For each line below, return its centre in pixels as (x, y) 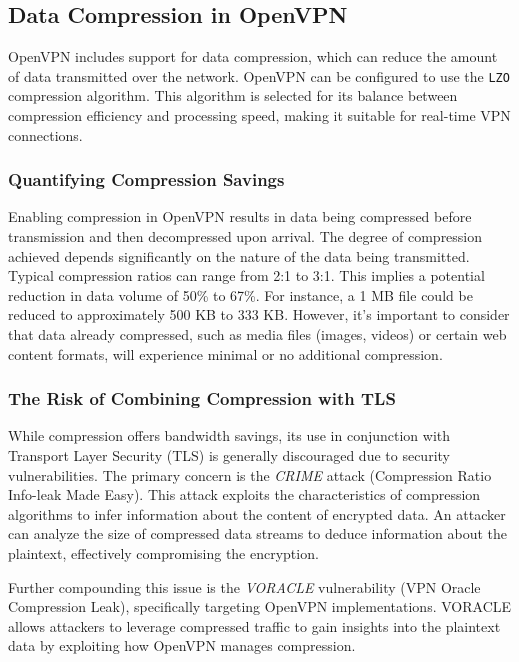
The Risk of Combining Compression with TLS (202, 398)
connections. (45, 134)
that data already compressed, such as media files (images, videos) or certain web (257, 334)
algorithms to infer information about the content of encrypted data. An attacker (257, 513)
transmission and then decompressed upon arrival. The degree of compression (245, 236)
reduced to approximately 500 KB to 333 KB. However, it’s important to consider (259, 314)
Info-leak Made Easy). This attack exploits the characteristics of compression (244, 494)
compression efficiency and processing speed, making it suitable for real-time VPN (259, 115)
